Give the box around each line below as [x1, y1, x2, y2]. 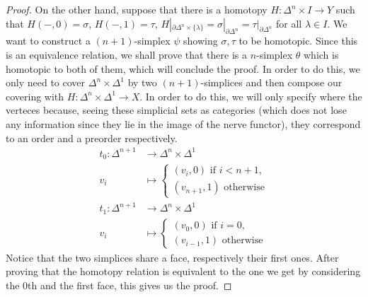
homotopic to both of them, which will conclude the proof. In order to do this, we [6, 61, 360, 76]
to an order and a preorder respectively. [6, 130, 178, 145]
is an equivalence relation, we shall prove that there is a [6, 47, 247, 62]
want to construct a [6, 33, 91, 48]
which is [303, 47, 339, 62]
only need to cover [6, 75, 86, 90]
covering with [6, 88, 64, 103]
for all [276, 16, 302, 30]
